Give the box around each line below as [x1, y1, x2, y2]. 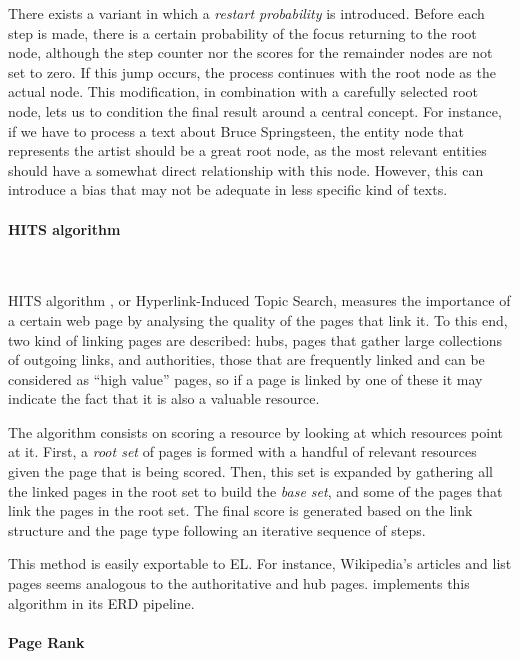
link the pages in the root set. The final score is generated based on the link [8, 500, 473, 521]
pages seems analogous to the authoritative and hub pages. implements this [8, 573, 470, 594]
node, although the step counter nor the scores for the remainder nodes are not [8, 42, 493, 63]
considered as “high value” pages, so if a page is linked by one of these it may [8, 368, 483, 389]
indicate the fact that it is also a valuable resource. [8, 388, 320, 409]
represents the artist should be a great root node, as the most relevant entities [8, 140, 487, 161]
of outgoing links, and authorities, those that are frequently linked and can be [8, 349, 485, 370]
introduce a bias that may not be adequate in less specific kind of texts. [8, 179, 448, 200]
